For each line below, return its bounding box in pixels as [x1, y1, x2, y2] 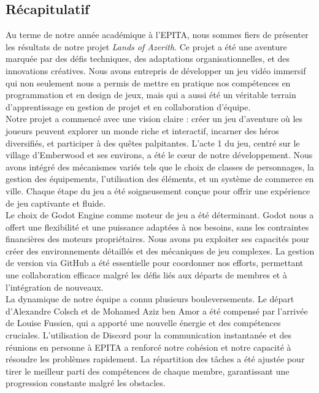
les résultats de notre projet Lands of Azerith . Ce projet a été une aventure [6, 40, 287, 53]
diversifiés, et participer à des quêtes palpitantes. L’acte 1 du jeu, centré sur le [6, 136, 300, 149]
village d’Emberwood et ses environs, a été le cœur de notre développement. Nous [6, 148, 313, 161]
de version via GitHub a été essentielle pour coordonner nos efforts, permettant [6, 256, 304, 269]
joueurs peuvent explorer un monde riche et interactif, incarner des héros [6, 124, 279, 137]
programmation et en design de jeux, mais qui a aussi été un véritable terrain [6, 88, 296, 101]
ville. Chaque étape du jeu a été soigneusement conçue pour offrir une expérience [6, 184, 310, 197]
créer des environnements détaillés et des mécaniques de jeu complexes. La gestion [6, 244, 315, 257]
